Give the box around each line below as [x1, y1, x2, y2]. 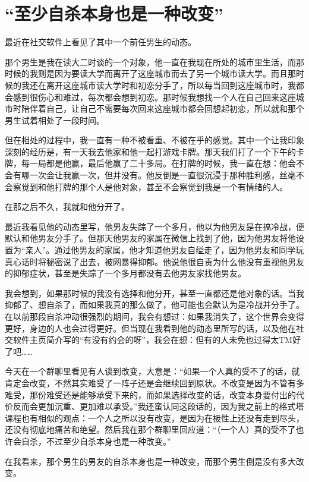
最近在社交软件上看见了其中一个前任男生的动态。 [5, 36, 196, 48]
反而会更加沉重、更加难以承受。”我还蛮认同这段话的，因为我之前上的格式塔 [12, 400, 304, 412]
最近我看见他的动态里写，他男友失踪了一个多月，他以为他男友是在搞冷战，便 [5, 220, 304, 232]
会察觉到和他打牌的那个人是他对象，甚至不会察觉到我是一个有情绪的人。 [5, 180, 288, 193]
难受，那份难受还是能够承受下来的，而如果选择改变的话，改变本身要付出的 [5, 388, 296, 401]
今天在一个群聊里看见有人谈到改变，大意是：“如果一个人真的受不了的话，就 [5, 365, 300, 377]
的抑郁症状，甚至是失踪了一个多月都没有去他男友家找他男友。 [5, 267, 246, 279]
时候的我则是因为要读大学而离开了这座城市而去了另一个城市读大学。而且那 [5, 67, 296, 80]
